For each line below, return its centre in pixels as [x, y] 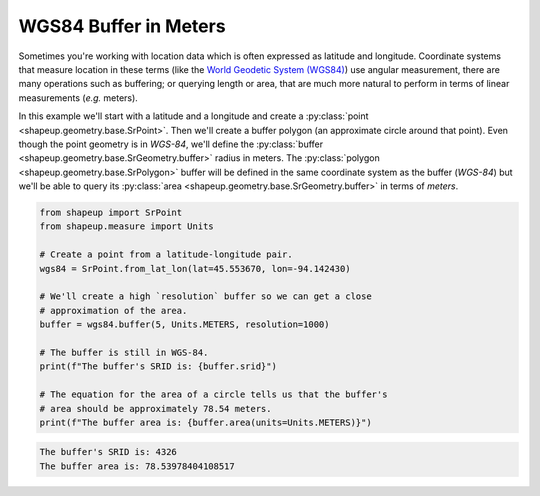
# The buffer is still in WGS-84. [124, 352]
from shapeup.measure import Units [126, 226]
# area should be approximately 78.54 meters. [155, 408]
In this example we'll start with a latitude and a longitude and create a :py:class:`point [193, 116]
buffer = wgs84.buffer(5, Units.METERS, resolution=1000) [184, 324]
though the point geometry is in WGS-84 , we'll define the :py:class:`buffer [171, 144]
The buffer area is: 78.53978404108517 [137, 466]
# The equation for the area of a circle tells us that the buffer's [213, 394]
